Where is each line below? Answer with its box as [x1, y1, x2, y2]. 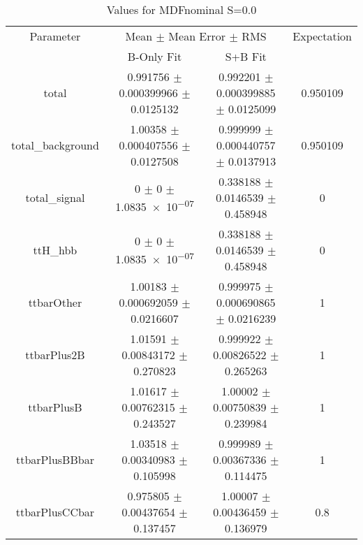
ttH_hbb [33, 242, 77, 258]
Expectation [292, 28, 352, 44]
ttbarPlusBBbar [15, 451, 94, 467]
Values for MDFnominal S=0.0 [106, 1, 257, 17]
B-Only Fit [127, 48, 182, 64]
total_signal [25, 189, 85, 205]
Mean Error [168, 28, 226, 44]
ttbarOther [28, 294, 82, 310]
